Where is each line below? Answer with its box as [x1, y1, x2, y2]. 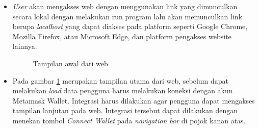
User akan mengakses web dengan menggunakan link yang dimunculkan [12, 1, 238, 11]
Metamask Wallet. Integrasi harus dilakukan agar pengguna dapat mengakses [12, 95, 255, 106]
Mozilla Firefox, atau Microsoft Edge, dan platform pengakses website [12, 31, 231, 41]
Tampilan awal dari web [33, 58, 108, 68]
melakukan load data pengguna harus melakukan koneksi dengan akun [12, 85, 233, 96]
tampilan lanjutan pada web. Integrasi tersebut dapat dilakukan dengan [12, 105, 238, 116]
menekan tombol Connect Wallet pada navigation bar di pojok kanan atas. [12, 115, 246, 125]
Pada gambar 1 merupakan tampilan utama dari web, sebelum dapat [12, 75, 228, 86]
